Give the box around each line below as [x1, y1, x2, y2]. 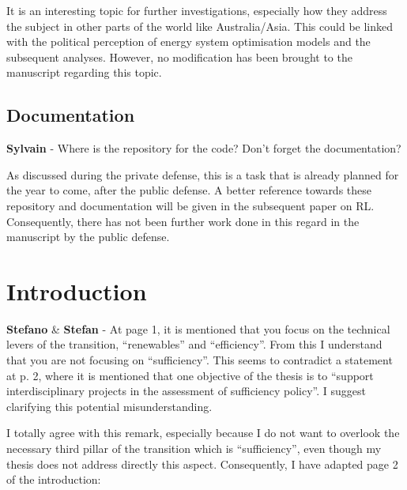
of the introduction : [6, 471, 101, 488]
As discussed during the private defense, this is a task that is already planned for [6, 166, 399, 183]
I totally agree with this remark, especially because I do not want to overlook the [6, 424, 400, 441]
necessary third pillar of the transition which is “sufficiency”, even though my [6, 440, 382, 457]
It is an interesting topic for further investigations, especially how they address [6, 2, 387, 18]
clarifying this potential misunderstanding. [6, 398, 213, 414]
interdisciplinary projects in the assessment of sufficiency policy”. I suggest [6, 383, 366, 399]
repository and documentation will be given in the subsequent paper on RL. [6, 197, 375, 213]
